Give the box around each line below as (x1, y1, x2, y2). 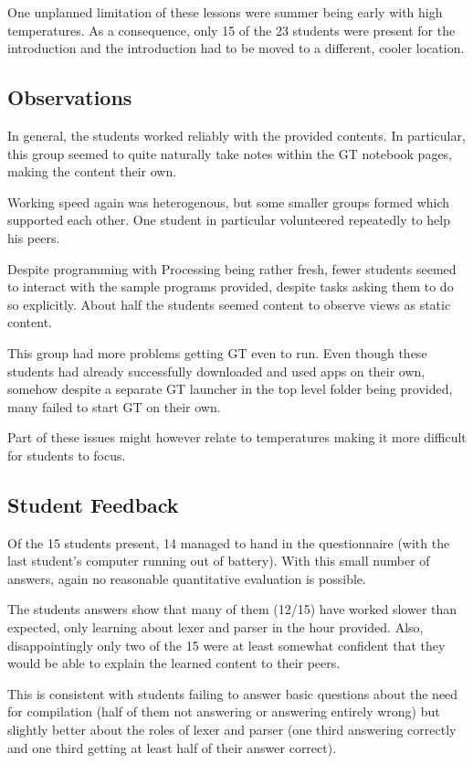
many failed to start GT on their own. (7, 397, 221, 416)
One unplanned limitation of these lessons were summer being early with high (7, 3, 443, 21)
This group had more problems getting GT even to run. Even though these (7, 343, 427, 362)
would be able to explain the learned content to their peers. (7, 653, 341, 673)
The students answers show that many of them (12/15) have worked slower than (7, 600, 457, 619)
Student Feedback (7, 490, 179, 518)
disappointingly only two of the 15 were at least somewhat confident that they (7, 635, 446, 654)
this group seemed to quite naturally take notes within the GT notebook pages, (7, 143, 453, 163)
